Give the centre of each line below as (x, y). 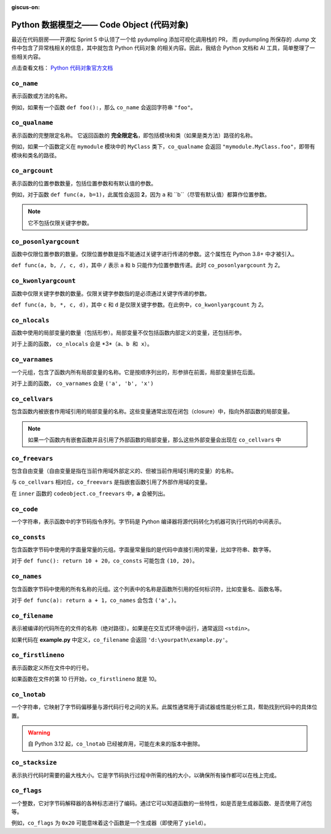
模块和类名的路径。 (36, 155)
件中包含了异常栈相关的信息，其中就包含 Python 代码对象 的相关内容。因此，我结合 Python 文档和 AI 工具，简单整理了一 (163, 48)
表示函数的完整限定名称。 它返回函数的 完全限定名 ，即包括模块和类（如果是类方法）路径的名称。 (134, 135)
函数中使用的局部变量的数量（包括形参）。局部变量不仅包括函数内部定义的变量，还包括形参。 (128, 333)
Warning (39, 733)
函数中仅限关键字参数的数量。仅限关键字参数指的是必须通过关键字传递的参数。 (111, 293)
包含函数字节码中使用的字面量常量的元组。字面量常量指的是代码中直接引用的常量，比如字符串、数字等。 (143, 550)
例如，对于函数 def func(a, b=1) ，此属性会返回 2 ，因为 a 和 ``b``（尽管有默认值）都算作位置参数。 (141, 195)
